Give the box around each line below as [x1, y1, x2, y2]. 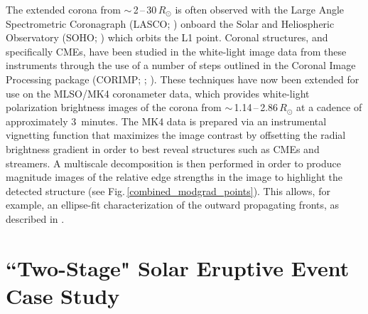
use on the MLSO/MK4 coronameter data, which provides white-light [6, 85, 310, 100]
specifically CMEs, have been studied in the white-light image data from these [6, 43, 347, 58]
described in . [6, 211, 65, 226]
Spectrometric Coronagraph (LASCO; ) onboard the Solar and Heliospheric [6, 16, 335, 31]
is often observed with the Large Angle [175, 2, 345, 16]
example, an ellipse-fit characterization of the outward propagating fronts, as [6, 197, 340, 212]
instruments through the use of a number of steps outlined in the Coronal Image [6, 58, 356, 73]
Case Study [6, 281, 120, 310]
